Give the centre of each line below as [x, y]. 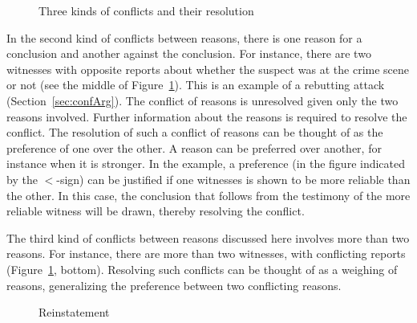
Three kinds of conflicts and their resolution [146, 10]
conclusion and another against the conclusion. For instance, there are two [189, 53]
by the [22, 179]
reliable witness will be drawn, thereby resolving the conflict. [156, 211]
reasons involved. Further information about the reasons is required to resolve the [207, 116]
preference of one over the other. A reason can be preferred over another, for [194, 147]
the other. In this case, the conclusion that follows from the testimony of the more [208, 195]
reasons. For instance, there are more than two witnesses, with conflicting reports [206, 253]
